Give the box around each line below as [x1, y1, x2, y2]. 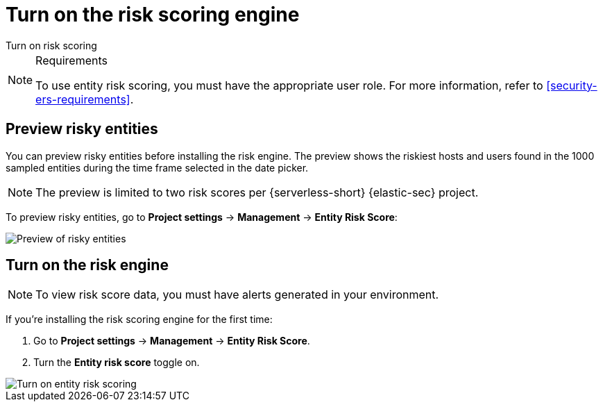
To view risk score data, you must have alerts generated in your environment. [35, 288, 439, 302]
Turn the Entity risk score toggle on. [33, 356, 200, 369]
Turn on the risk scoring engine [6, 3, 300, 26]
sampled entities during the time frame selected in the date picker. [6, 161, 309, 174]
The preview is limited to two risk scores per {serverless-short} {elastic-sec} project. [35, 185, 479, 199]
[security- [546, 78, 597, 92]
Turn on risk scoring [6, 39, 97, 51]
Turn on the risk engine [6, 256, 169, 274]
